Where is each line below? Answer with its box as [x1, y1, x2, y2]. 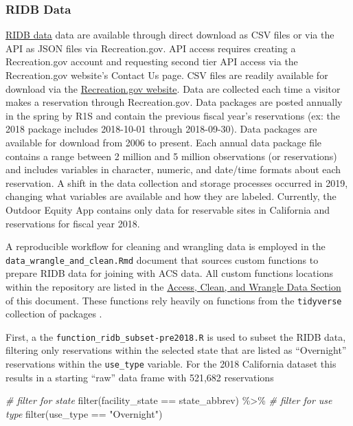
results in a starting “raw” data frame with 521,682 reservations [5, 370, 274, 384]
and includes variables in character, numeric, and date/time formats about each [5, 162, 341, 177]
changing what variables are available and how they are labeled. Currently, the [5, 189, 337, 203]
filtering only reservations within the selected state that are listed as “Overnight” [5, 343, 347, 357]
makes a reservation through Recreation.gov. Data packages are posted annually [5, 95, 343, 109]
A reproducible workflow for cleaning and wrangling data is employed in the [5, 239, 326, 254]
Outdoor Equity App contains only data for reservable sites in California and [5, 202, 330, 216]
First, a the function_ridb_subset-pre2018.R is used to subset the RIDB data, [5, 329, 346, 344]
